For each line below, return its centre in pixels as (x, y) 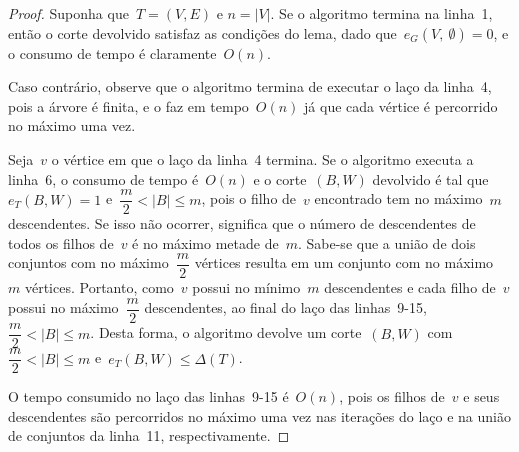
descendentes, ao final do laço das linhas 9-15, (285, 307)
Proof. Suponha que (68, 13)
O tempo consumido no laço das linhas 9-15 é (148, 396)
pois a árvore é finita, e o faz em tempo (128, 105)
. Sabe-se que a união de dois (386, 242)
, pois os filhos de (392, 396)
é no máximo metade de (205, 242)
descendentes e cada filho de (410, 287)
